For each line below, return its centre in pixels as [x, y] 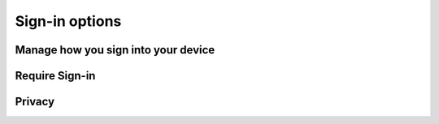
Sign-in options [68, 21]
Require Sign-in [55, 76]
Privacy [35, 102]
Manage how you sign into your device [115, 50]
